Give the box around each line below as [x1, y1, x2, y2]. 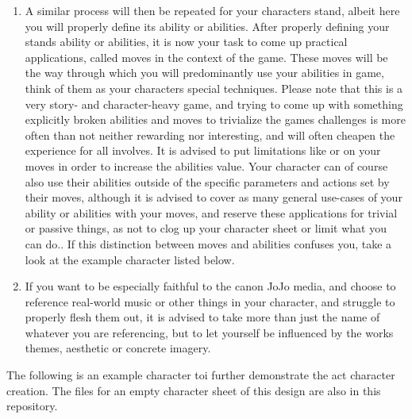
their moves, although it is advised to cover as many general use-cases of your [25, 189, 402, 206]
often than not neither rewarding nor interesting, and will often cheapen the [25, 126, 395, 143]
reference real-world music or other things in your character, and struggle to [25, 293, 395, 309]
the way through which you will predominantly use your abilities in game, [25, 64, 384, 81]
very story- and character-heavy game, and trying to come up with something [25, 95, 403, 112]
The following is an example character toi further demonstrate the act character [6, 367, 395, 383]
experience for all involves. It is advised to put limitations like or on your [25, 142, 381, 159]
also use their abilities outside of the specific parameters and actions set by [25, 173, 390, 190]
